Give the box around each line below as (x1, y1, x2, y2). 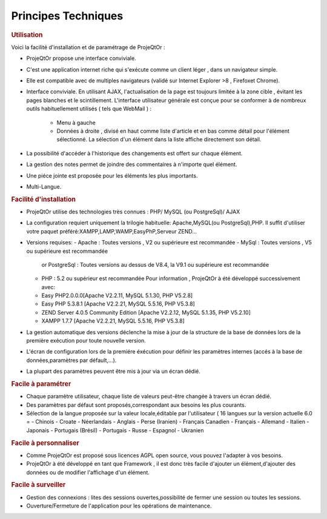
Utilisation (11, 30, 43, 39)
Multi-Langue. (26, 182, 62, 190)
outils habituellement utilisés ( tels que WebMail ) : (26, 105, 151, 112)
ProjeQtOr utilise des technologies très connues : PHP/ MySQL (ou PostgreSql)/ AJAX (26, 208, 240, 215)
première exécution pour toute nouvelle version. (26, 337, 147, 344)
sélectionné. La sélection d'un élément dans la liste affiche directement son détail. (56, 136, 262, 143)
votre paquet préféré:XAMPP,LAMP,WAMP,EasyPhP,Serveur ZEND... (26, 227, 197, 235)
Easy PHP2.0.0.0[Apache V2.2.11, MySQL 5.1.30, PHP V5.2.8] (41, 292, 193, 300)
